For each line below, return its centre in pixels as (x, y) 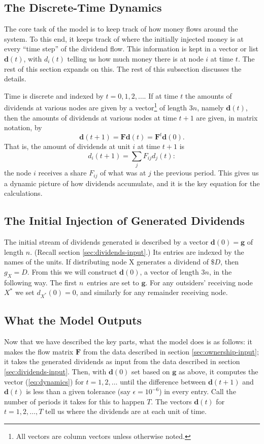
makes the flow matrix (39, 351)
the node (18, 173)
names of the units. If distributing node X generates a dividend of (106, 262)
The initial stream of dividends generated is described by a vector (106, 242)
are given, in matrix (227, 117)
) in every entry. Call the (197, 391)
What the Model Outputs (73, 320)
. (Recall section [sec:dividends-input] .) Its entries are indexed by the (137, 251)
